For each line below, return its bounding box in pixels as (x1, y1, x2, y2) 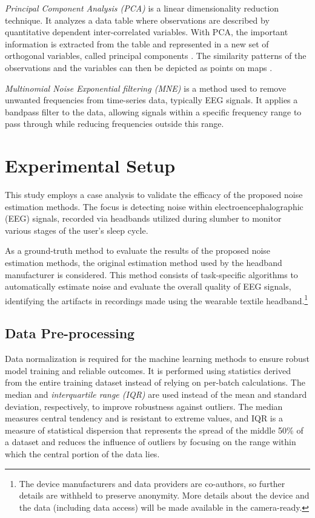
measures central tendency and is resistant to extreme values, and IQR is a (5, 412, 283, 424)
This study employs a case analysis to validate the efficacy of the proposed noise (5, 188, 303, 201)
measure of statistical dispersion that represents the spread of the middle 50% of (5, 423, 303, 436)
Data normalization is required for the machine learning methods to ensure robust (5, 352, 310, 365)
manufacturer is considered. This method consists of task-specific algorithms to (5, 268, 298, 281)
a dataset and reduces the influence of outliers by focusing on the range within (5, 435, 296, 448)
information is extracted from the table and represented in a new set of (5, 37, 269, 50)
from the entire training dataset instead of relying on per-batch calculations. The (5, 376, 305, 389)
